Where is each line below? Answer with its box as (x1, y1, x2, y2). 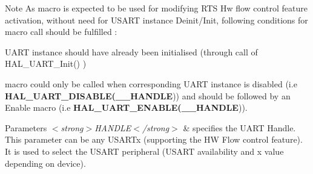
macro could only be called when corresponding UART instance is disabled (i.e (5, 77, 297, 90)
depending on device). (5, 157, 86, 169)
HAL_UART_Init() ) (5, 57, 87, 70)
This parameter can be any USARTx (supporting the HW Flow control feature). (5, 133, 303, 146)
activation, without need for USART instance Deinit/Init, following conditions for (5, 13, 308, 26)
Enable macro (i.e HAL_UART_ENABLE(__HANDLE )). (5, 101, 248, 114)
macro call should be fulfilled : (5, 25, 117, 38)
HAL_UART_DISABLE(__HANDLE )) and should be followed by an (5, 89, 291, 102)
